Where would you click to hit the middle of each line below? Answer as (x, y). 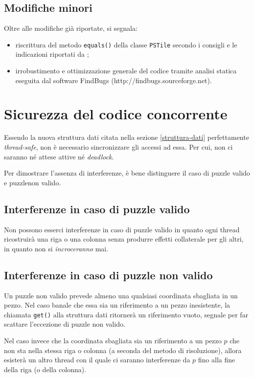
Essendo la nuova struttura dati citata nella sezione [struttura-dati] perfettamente (127, 137)
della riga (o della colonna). (45, 369)
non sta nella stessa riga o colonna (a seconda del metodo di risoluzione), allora (123, 350)
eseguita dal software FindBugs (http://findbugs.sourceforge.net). (114, 80)
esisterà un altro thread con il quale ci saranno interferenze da (97, 360)
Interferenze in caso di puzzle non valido (108, 275)
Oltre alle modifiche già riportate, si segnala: (71, 28)
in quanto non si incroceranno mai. (56, 248)
